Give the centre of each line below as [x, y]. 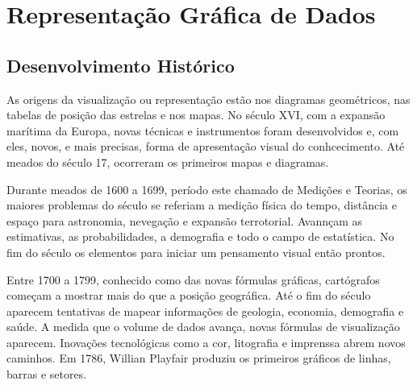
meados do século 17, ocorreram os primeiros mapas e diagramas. [168, 161]
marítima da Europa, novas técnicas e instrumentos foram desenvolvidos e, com [203, 130]
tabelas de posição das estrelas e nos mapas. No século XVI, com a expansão [196, 115]
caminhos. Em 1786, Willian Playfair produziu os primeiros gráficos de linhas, [199, 358]
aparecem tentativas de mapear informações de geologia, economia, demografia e [205, 310]
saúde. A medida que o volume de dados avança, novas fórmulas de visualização [203, 327]
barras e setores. [47, 374]
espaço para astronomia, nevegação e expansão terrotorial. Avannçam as [185, 220]
